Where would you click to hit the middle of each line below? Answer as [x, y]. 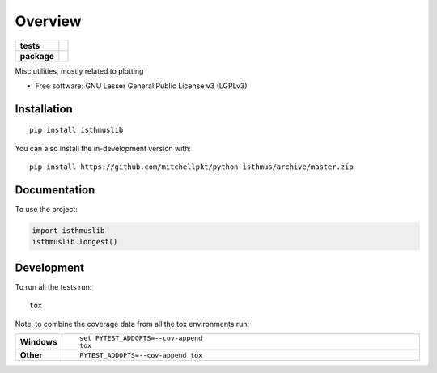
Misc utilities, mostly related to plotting [79, 71]
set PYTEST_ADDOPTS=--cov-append [141, 339]
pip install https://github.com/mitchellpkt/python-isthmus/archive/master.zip [191, 167]
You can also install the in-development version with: [103, 148]
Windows [38, 342]
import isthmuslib [68, 231]
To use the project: [47, 210]
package [37, 56]
